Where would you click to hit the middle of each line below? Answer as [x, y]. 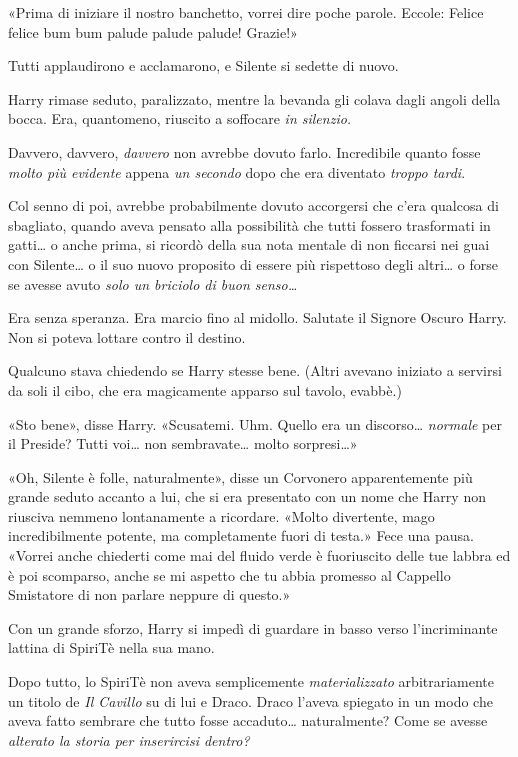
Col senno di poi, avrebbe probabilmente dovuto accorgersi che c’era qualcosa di [253, 205]
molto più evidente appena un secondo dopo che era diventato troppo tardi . [237, 171]
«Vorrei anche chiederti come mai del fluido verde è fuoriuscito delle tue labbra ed [259, 555]
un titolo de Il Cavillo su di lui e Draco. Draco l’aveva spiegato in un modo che [250, 700]
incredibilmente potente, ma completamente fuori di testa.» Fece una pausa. [241, 535]
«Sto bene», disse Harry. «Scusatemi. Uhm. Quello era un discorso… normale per [255, 423]
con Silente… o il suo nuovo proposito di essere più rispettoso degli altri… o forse [253, 263]
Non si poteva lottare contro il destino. [127, 336]
